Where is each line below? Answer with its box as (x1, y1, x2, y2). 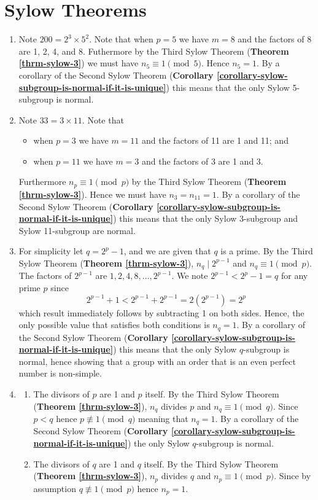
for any (281, 269, 308, 282)
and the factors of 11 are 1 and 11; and (142, 134, 289, 147)
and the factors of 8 (238, 33, 312, 45)
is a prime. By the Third (220, 244, 313, 257)
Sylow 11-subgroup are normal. (18, 224, 136, 236)
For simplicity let (18, 244, 83, 257)
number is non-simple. (18, 367, 102, 380)
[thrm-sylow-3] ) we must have (18, 57, 139, 69)
